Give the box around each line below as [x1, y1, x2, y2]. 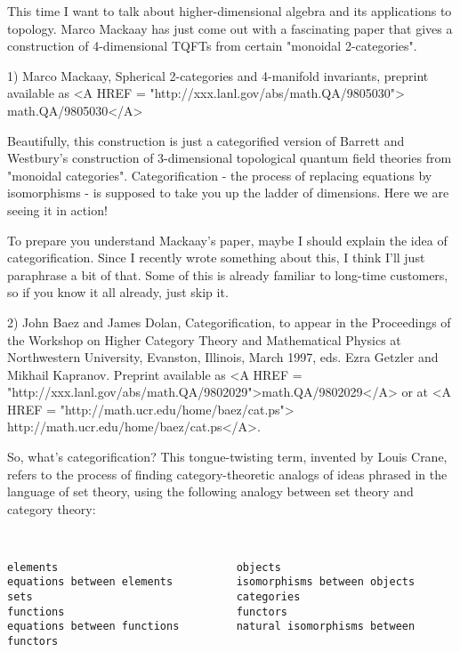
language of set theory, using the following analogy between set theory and [7, 482, 414, 501]
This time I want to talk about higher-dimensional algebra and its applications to [7, 2, 452, 20]
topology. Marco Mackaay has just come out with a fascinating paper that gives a [7, 19, 453, 37]
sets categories [7, 591, 301, 604]
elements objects [7, 560, 281, 574]
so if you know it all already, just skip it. [7, 283, 229, 302]
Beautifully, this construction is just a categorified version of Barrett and [7, 131, 405, 149]
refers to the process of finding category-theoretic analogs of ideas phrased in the [7, 464, 448, 483]
